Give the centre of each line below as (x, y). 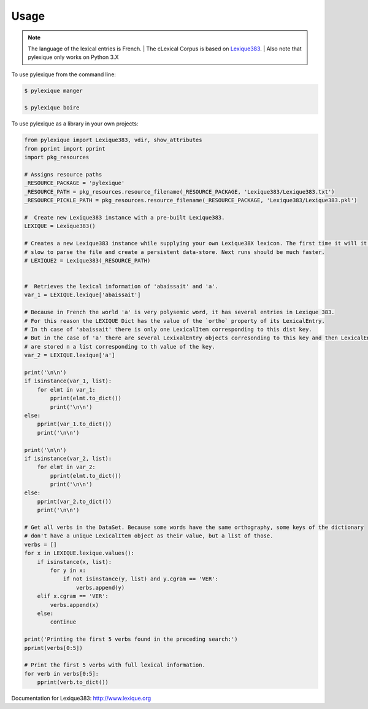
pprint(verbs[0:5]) (53, 648)
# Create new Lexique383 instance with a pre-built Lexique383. (125, 217)
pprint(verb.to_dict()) (73, 682)
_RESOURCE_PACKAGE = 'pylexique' (75, 183)
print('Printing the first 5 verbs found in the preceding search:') (131, 639)
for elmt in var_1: (67, 390)
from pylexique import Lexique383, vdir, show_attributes (113, 140)
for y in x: (68, 570)
